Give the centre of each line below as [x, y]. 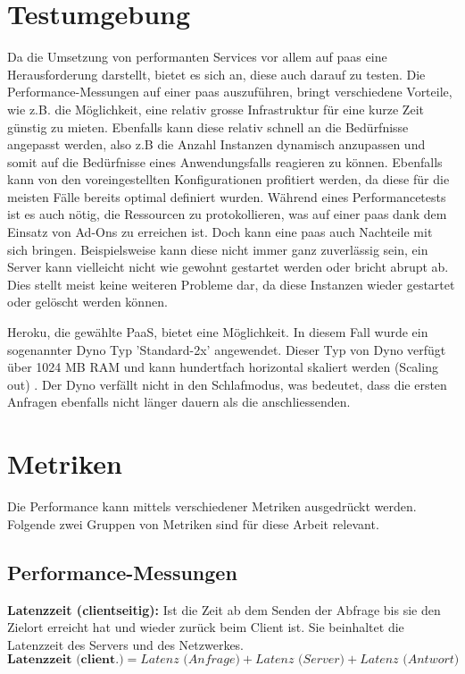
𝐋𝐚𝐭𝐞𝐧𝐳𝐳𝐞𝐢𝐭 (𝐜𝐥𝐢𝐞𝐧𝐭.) [66, 660]
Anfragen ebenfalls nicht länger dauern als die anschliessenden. [179, 402]
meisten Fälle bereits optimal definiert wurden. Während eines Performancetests [227, 196]
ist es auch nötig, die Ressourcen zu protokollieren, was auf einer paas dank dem [227, 214]
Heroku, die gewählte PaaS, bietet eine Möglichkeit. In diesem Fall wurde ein [218, 332]
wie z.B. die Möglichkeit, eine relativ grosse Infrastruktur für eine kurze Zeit [216, 109]
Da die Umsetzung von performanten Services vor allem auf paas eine [197, 57]
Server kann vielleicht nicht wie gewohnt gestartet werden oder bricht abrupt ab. [228, 267]
